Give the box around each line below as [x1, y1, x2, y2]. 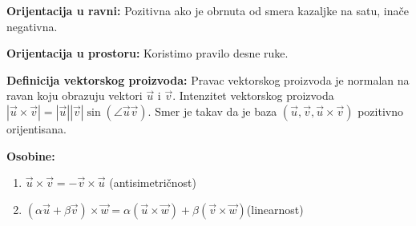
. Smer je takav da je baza [147, 102, 277, 119]
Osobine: [6, 147, 55, 164]
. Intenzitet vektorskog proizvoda [172, 87, 334, 104]
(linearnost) [246, 200, 304, 217]
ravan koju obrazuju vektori [6, 87, 143, 104]
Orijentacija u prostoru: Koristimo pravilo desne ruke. [6, 45, 289, 61]
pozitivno [357, 102, 403, 119]
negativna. [6, 18, 58, 34]
